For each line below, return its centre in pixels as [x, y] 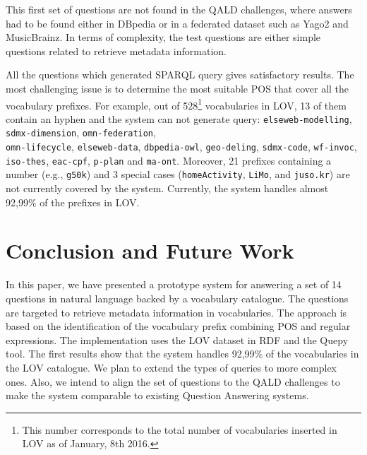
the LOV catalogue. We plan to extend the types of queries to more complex [171, 367]
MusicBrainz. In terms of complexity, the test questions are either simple [163, 37]
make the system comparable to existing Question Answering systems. [157, 395]
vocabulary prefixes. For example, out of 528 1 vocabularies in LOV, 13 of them [176, 104]
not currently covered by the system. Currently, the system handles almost [167, 188]
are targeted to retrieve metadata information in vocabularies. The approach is [176, 312]
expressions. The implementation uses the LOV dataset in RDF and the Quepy [177, 339]
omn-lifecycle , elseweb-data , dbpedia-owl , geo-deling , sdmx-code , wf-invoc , [181, 147]
